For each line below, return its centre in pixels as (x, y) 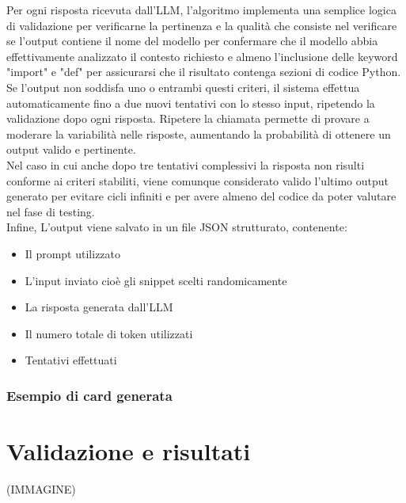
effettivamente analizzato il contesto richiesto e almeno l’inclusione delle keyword (202, 56)
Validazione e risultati (129, 450)
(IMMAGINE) (41, 488)
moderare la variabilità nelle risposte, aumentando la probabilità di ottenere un (199, 133)
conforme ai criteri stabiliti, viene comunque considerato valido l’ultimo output (197, 180)
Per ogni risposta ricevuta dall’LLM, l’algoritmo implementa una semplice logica (201, 10)
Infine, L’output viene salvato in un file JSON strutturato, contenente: (177, 227)
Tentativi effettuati (71, 360)
